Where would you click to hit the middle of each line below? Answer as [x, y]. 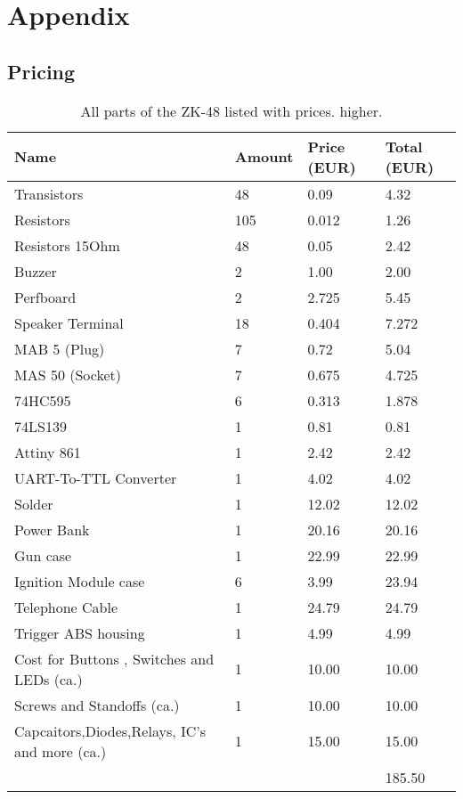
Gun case [43, 555]
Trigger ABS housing [80, 632]
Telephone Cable [66, 607]
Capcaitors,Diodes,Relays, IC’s [110, 730]
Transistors [49, 193]
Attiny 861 [48, 452]
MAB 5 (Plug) [60, 348]
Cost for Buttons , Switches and [114, 658]
